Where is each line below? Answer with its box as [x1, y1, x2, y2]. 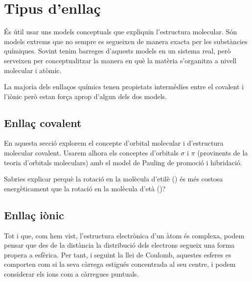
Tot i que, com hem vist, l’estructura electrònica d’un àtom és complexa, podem [4, 230, 245, 240]
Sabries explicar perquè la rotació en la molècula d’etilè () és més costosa [4, 174, 223, 184]
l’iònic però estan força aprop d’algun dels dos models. [4, 91, 167, 101]
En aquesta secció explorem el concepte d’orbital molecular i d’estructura [4, 138, 224, 148]
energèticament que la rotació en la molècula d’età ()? [4, 183, 166, 193]
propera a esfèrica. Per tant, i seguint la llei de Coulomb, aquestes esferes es [4, 249, 231, 259]
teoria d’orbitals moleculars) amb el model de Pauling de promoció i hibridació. [4, 157, 242, 167]
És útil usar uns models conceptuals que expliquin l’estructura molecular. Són [4, 26, 237, 37]
